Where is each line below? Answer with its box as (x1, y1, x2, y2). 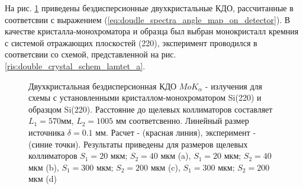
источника (28, 126, 65, 138)
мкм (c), (150, 161, 180, 173)
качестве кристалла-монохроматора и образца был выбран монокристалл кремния (5, 25, 299, 37)
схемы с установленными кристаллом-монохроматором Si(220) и (28, 91, 262, 104)
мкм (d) (28, 172, 57, 185)
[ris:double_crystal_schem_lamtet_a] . (5, 59, 146, 72)
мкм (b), (28, 161, 59, 173)
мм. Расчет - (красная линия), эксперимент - (95, 126, 256, 138)
